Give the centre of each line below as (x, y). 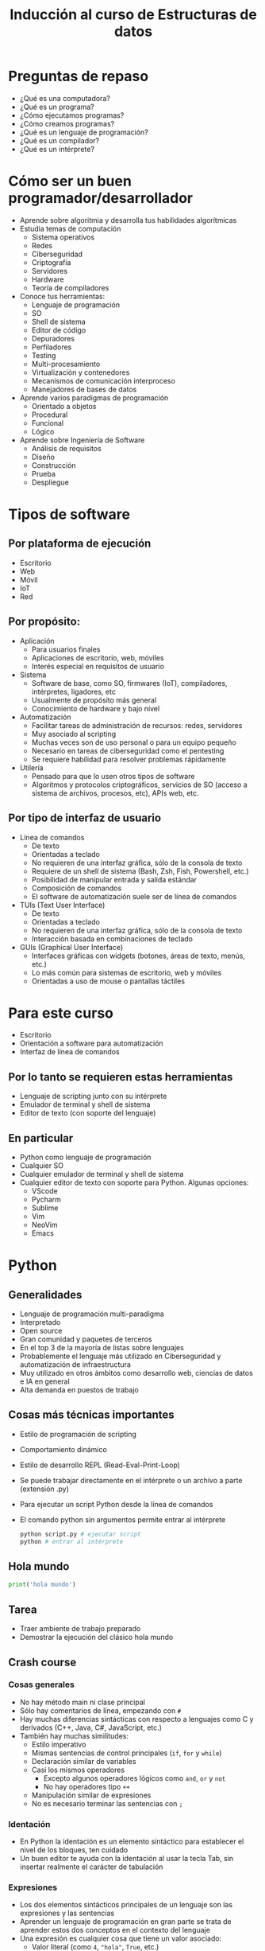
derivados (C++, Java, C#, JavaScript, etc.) (91, 1727)
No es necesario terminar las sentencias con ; (107, 1803)
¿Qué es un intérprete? (57, 149)
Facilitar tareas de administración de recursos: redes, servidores (137, 725)
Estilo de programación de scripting (78, 1434)
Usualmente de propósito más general (94, 700)
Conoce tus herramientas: (62, 296)
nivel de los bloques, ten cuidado (74, 1850)
